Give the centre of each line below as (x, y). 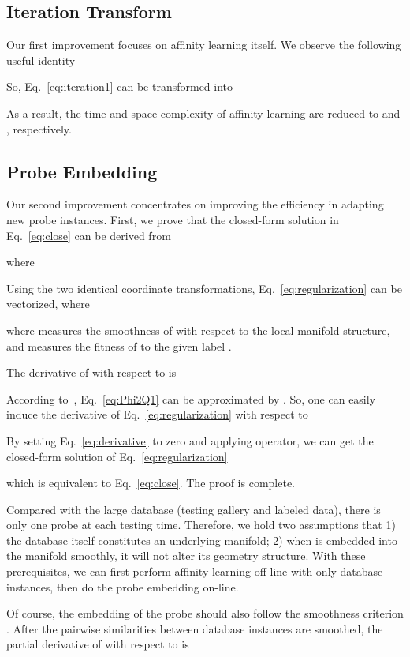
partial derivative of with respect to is (98, 644)
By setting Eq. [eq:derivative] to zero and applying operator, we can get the (190, 440)
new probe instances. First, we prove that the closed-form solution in (173, 219)
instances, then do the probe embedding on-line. (123, 586)
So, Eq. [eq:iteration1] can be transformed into (120, 86)
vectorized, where (48, 304)
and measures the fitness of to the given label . (119, 345)
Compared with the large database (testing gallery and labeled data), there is (194, 509)
